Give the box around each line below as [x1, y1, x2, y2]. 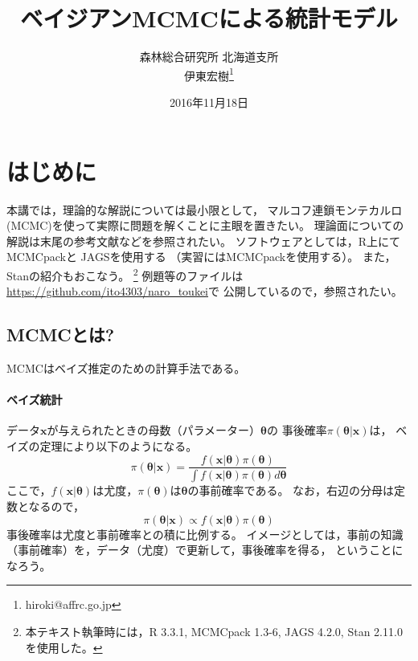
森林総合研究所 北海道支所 [139, 48, 279, 65]
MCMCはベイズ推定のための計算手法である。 [6, 359, 246, 376]
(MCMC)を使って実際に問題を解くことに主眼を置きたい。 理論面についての [6, 217, 404, 234]
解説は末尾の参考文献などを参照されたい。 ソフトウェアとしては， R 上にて [6, 232, 400, 249]
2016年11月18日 [170, 93, 248, 110]
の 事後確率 [267, 422, 327, 439]
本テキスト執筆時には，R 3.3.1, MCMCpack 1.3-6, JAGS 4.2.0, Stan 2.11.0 [25, 622, 403, 639]
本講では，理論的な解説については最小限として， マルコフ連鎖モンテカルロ [6, 201, 403, 218]
